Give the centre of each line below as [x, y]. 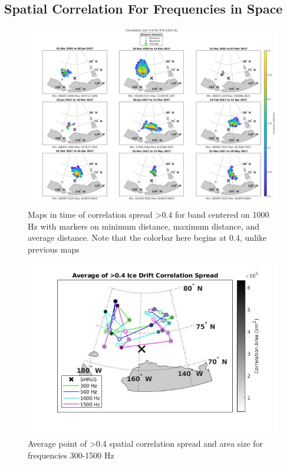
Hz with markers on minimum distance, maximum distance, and [144, 226]
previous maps [54, 249]
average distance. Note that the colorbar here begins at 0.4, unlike [147, 238]
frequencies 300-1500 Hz [71, 455]
